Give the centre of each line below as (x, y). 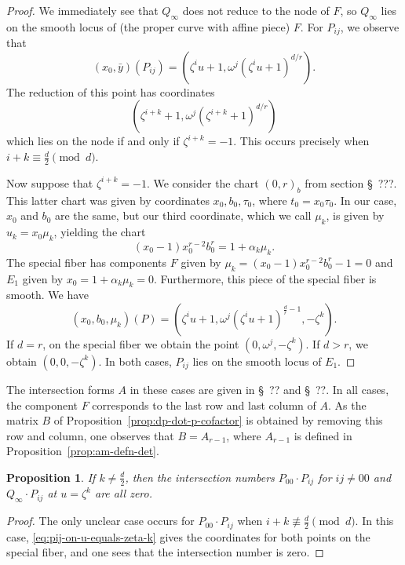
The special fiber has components (87, 262)
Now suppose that (50, 182)
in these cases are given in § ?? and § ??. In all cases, (259, 389)
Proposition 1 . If (51, 477)
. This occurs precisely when (301, 141)
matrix (22, 420)
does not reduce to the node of (256, 10)
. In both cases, (135, 361)
